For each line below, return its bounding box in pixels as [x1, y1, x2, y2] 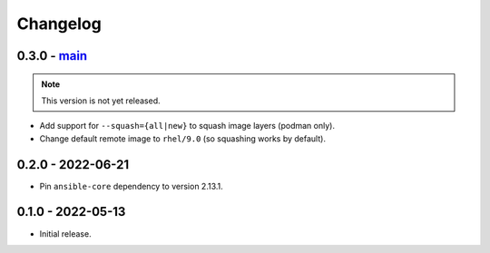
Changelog [16, 14, 102, 34]
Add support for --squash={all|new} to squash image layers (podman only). [39, 121, 336, 131]
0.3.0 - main [16, 48, 88, 63]
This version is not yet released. [41, 95, 161, 106]
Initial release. [39, 228, 92, 239]
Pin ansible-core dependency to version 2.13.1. [39, 180, 224, 191]
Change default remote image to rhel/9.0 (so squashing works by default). [39, 132, 327, 144]
